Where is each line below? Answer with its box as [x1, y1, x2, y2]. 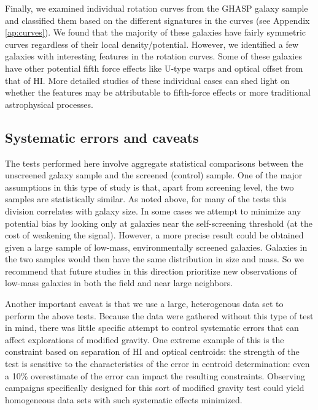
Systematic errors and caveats [5, 127, 199, 146]
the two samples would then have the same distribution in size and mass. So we [5, 252, 304, 265]
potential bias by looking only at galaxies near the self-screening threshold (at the [5, 216, 313, 229]
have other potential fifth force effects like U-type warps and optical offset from [5, 61, 303, 74]
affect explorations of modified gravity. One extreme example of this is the [5, 333, 284, 346]
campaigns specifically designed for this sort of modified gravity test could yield [5, 381, 304, 394]
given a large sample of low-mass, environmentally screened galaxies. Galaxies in [5, 240, 308, 253]
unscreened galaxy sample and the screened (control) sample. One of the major [5, 169, 303, 181]
